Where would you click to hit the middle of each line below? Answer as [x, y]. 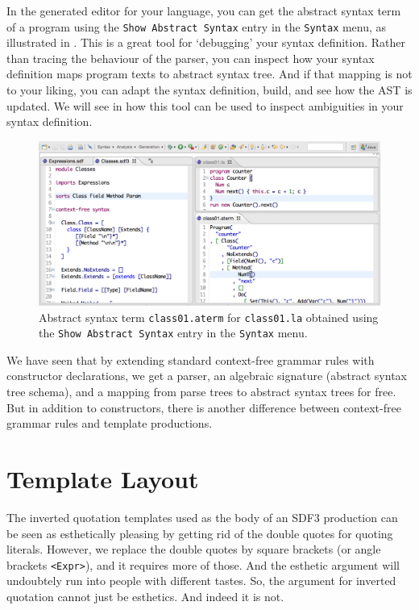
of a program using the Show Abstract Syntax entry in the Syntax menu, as [197, 26]
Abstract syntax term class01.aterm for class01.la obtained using [209, 317]
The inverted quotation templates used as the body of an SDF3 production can [202, 517]
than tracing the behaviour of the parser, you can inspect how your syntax [191, 58]
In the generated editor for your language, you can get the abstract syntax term [204, 10]
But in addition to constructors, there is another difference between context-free [204, 407]
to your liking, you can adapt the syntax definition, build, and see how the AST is [209, 90]
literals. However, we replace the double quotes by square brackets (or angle [194, 549]
